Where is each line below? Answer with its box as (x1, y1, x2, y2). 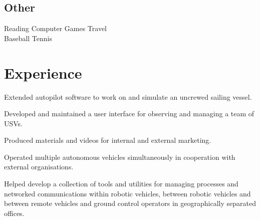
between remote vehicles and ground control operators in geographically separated (4, 198, 256, 208)
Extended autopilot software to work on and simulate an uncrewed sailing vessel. (4, 91, 252, 102)
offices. (4, 207, 25, 218)
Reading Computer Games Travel (4, 23, 107, 34)
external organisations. (4, 161, 74, 172)
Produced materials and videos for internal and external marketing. (4, 135, 211, 145)
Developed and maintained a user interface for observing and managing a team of (4, 108, 254, 119)
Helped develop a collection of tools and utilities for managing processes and (4, 178, 238, 189)
